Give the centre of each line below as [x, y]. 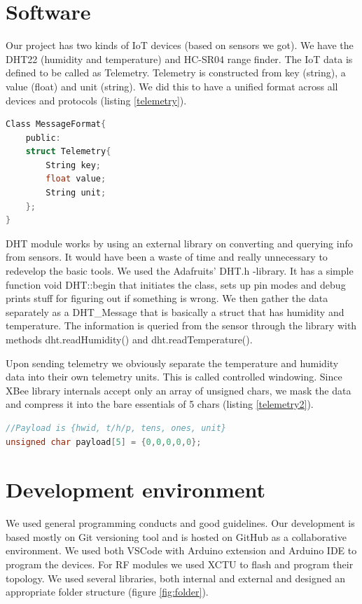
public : [43, 138]
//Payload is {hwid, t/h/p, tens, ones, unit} [116, 428]
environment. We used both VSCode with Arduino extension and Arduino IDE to [181, 550]
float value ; [76, 179]
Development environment [136, 489]
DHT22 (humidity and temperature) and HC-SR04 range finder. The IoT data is [179, 59]
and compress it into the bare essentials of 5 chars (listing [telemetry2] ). [160, 404]
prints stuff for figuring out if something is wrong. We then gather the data [167, 298]
